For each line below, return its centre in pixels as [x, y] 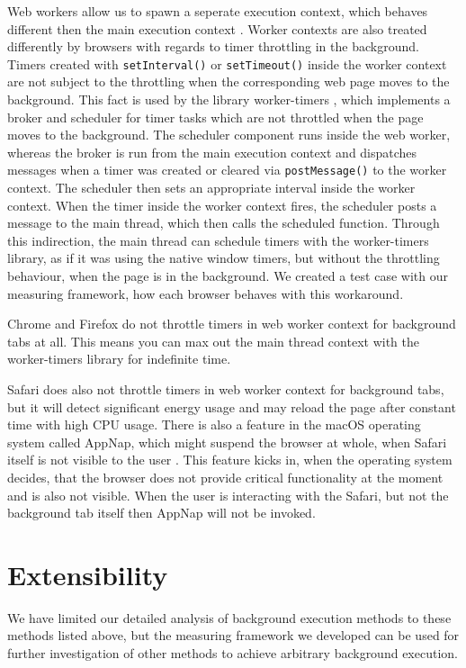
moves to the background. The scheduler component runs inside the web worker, [229, 135]
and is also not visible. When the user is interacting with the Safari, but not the [228, 495]
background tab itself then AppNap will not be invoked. [161, 513]
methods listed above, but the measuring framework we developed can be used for [233, 635]
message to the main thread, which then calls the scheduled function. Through [224, 223]
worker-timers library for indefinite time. [119, 359]
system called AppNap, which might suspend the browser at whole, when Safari [227, 442]
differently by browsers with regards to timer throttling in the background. [213, 46]
